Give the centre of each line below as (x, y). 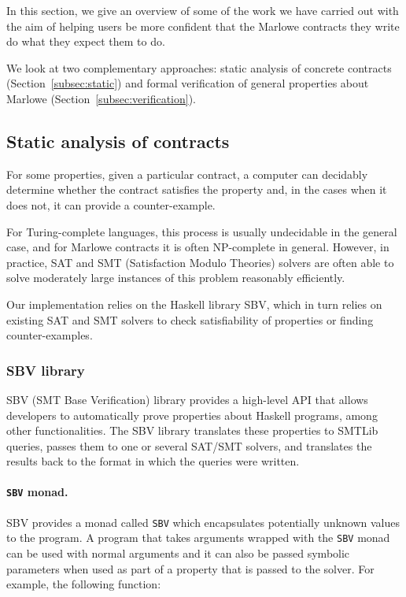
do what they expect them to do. (86, 41)
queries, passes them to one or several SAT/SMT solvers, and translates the (189, 445)
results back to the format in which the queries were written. (153, 461)
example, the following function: (84, 584)
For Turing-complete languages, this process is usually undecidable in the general (202, 231)
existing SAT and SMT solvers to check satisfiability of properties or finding (190, 319)
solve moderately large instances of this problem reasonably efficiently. (176, 278)
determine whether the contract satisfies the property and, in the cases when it (197, 189)
